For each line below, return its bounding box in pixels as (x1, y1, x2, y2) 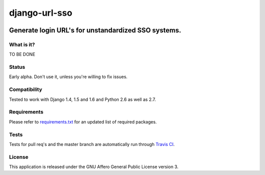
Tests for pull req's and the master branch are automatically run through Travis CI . (9, 141, 175, 147)
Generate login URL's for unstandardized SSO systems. (9, 26, 182, 34)
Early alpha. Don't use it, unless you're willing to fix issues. (9, 74, 128, 80)
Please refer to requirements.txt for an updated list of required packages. (9, 118, 157, 125)
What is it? (9, 41, 35, 48)
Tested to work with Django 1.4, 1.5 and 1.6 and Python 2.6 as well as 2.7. (9, 96, 156, 102)
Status (9, 64, 26, 71)
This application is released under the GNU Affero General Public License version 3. (9, 164, 179, 170)
